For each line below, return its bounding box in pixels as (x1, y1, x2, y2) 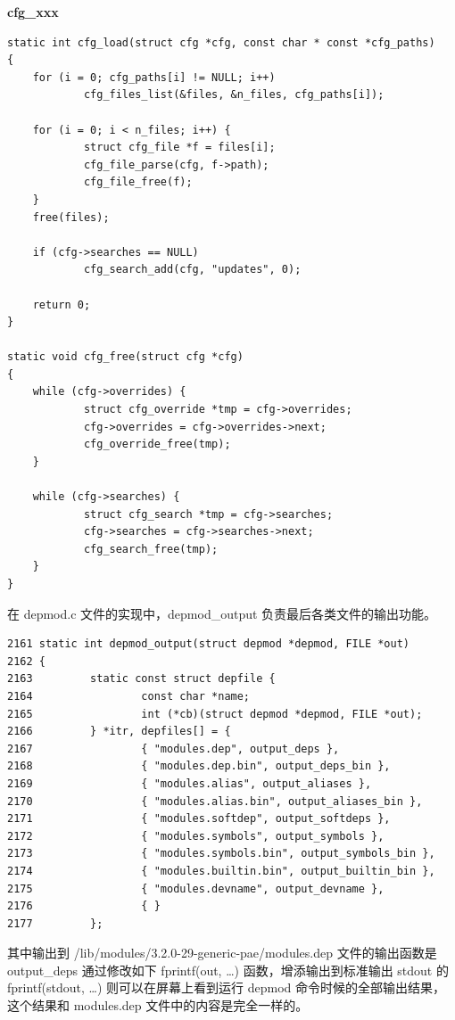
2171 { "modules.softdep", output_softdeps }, (7, 812, 391, 826)
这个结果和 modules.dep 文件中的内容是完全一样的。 (7, 996, 309, 1015)
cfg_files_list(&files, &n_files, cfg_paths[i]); (83, 88, 385, 102)
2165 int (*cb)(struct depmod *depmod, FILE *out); (7, 707, 423, 720)
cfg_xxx (7, 3, 59, 21)
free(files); (32, 210, 110, 224)
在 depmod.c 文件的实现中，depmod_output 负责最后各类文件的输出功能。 (7, 604, 437, 622)
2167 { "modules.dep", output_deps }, (7, 742, 340, 755)
